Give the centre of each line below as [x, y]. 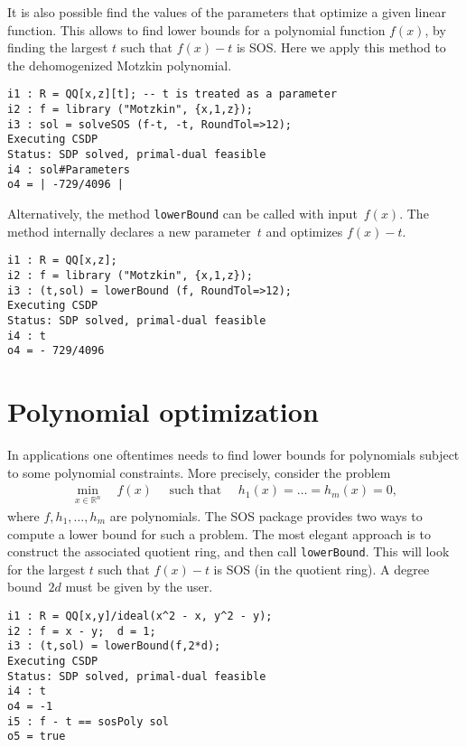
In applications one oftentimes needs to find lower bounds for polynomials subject [233, 454]
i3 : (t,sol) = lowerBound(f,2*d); [114, 646]
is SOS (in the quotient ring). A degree [322, 569]
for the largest [47, 569]
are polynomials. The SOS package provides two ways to [266, 515]
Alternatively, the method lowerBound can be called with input [182, 213]
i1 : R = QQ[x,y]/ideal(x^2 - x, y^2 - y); [140, 616]
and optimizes [304, 231]
